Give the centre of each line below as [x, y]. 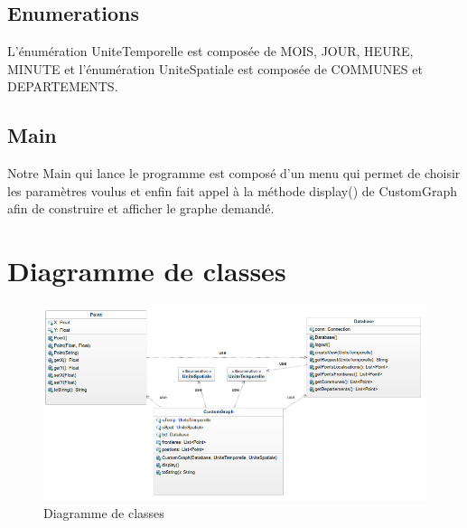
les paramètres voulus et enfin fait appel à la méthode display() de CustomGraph [232, 190]
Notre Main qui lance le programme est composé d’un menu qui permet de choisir [234, 173]
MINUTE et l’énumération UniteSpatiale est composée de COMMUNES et [215, 68]
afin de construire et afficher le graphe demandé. [141, 208]
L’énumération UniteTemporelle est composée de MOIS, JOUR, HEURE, [210, 51]
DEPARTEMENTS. [63, 86]
